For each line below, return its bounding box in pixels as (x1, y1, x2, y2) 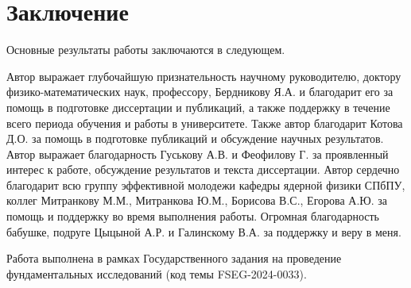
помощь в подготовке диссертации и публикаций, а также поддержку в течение (6, 98, 390, 115)
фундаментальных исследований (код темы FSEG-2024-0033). (6, 265, 307, 282)
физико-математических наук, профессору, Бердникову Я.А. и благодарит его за (6, 83, 394, 100)
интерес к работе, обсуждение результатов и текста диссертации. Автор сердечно (6, 161, 400, 178)
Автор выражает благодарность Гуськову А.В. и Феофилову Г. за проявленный (6, 145, 389, 162)
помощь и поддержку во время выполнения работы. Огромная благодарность (6, 208, 379, 225)
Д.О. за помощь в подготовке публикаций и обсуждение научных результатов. (6, 130, 384, 147)
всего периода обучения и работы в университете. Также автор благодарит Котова (6, 114, 403, 131)
